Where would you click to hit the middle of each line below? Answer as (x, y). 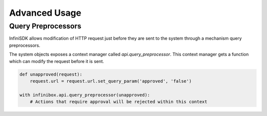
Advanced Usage (45, 13)
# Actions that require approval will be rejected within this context (119, 102)
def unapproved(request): (51, 74)
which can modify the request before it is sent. (57, 61)
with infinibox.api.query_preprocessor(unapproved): (85, 95)
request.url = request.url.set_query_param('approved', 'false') (111, 81)
